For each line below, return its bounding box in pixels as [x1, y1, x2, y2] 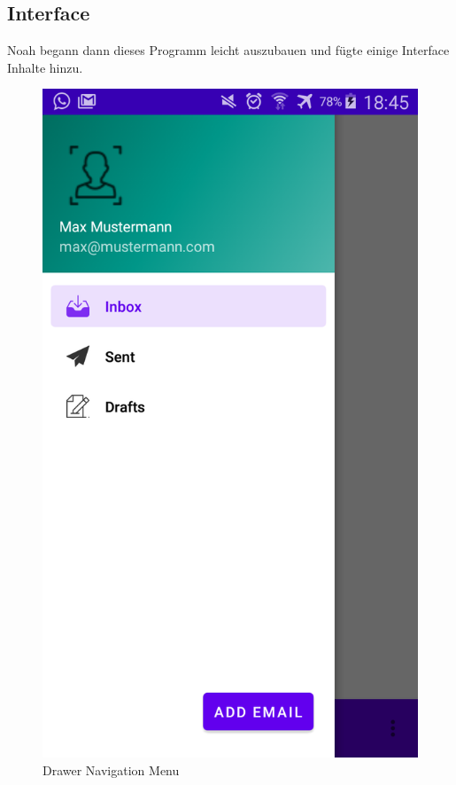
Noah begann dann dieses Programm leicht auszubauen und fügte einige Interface [7, 41, 450, 59]
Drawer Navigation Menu [43, 760, 180, 779]
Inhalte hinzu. [7, 58, 83, 76]
